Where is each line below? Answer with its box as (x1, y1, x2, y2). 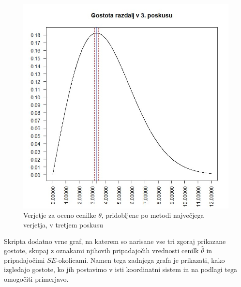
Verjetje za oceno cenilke (23, 210, 96, 220)
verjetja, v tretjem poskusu (23, 219, 104, 229)
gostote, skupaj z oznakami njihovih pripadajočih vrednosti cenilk (4, 245, 199, 256)
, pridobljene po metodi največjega (101, 210, 204, 220)
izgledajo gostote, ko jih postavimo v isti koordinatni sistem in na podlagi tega (4, 264, 237, 274)
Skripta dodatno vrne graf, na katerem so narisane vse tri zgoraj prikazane (4, 236, 226, 246)
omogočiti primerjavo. (4, 273, 69, 284)
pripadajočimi (4, 255, 45, 265)
